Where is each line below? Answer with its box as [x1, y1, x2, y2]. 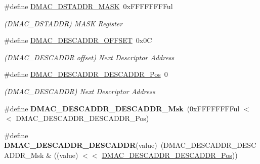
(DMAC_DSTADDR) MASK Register [4, 18, 123, 28]
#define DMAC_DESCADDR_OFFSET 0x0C [4, 35, 152, 46]
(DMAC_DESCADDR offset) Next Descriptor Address [4, 52, 175, 62]
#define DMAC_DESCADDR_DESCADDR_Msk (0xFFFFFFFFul [4, 103, 240, 113]
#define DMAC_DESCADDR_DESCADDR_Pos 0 [4, 69, 168, 79]
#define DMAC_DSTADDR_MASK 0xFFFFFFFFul [4, 1, 173, 11]
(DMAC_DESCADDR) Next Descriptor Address [4, 86, 155, 96]
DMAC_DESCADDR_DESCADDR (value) [4, 140, 157, 150]
